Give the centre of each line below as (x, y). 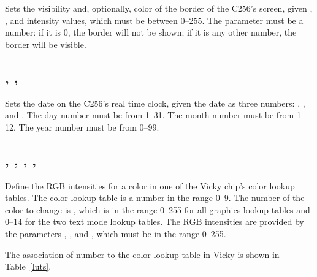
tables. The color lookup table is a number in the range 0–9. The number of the (155, 198)
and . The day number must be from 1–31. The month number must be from (150, 115)
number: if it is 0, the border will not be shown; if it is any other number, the (151, 32)
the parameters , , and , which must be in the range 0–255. (116, 233)
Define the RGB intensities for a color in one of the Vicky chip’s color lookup (150, 185)
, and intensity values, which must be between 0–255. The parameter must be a (154, 20)
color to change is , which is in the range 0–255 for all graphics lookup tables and (158, 209)
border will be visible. (46, 44)
